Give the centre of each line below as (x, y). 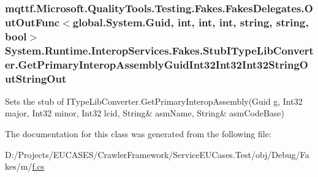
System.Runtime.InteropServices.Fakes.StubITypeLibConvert (159, 50)
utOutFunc (32, 22)
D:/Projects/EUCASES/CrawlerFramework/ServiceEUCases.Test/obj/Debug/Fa (157, 154)
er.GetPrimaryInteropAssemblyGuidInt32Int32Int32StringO (157, 64)
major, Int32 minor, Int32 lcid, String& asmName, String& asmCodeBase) (145, 113)
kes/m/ (19, 166)
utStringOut (36, 78)
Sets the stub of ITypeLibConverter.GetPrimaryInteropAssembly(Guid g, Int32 (154, 101)
